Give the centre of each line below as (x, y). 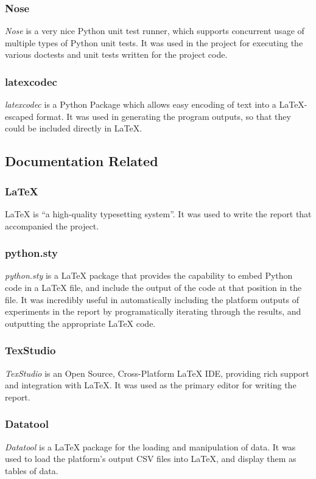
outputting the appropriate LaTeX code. (80, 323)
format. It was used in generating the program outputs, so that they (163, 116)
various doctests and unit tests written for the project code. (116, 54)
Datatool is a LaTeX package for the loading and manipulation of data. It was (150, 446)
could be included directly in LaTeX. (74, 128)
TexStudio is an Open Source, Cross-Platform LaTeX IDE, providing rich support (157, 373)
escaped (19, 116)
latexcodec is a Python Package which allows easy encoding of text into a (141, 104)
